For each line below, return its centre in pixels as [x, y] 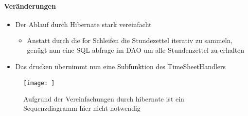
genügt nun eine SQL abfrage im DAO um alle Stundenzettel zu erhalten [136, 50]
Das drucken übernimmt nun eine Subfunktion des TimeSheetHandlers [121, 66]
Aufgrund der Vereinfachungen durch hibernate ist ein [104, 98]
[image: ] [39, 83]
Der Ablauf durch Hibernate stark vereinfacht [83, 24]
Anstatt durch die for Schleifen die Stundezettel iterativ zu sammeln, [130, 40]
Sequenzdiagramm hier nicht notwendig [82, 108]
